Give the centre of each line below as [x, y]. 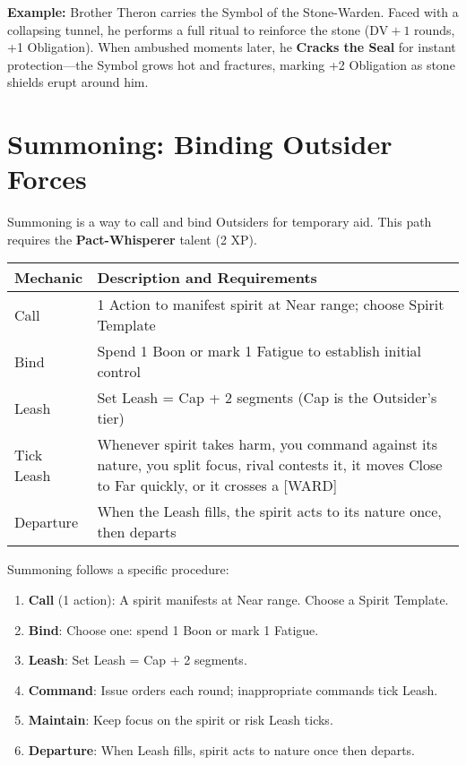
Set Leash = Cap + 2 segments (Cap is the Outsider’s [267, 398]
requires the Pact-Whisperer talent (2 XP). [132, 239]
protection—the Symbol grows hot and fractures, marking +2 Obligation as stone [231, 64]
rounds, [435, 29]
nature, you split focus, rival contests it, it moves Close [270, 465]
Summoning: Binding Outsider [200, 144]
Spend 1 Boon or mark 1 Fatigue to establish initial [259, 351]
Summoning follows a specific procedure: [118, 569]
